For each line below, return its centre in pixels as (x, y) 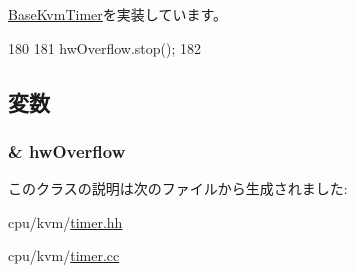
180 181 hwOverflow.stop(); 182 (105, 47)
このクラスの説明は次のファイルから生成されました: (178, 188)
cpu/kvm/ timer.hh (65, 221)
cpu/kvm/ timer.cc (64, 255)
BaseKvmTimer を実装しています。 (117, 14)
